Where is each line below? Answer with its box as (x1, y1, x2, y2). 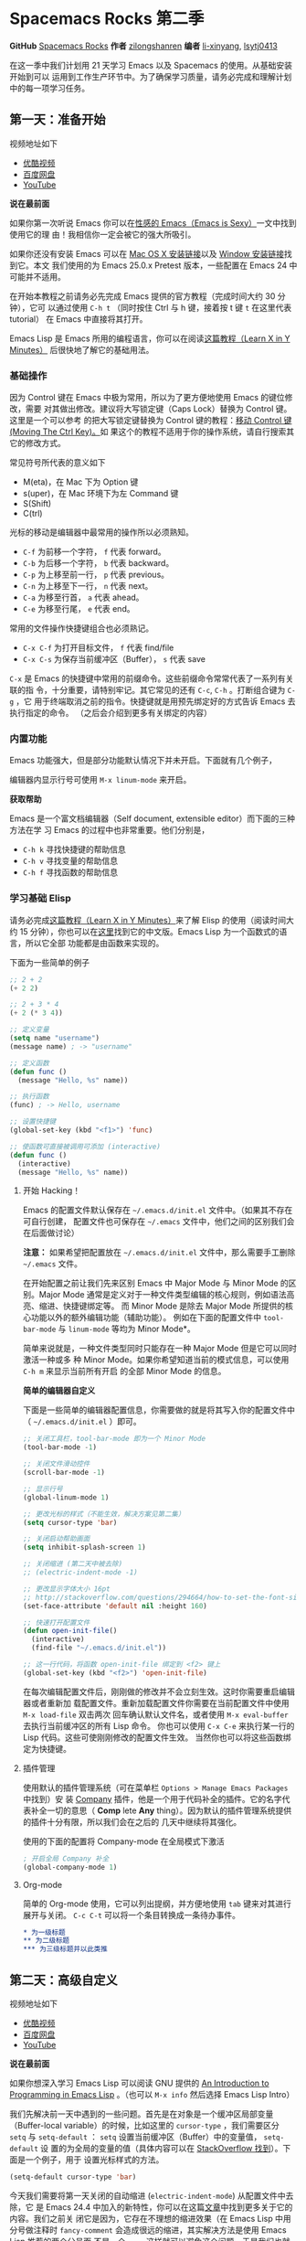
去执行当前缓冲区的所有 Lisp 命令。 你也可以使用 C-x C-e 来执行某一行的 (22, 1720, 295, 1731)
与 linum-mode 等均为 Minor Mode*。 (58, 1323, 196, 1335)
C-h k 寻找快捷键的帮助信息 (22, 844, 126, 855)
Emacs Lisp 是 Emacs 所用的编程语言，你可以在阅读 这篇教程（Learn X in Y (9, 333, 290, 344)
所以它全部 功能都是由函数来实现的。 (25, 937, 164, 948)
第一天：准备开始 (9, 112, 106, 128)
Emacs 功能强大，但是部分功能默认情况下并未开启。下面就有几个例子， (9, 755, 277, 766)
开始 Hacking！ (22, 1185, 80, 1196)
